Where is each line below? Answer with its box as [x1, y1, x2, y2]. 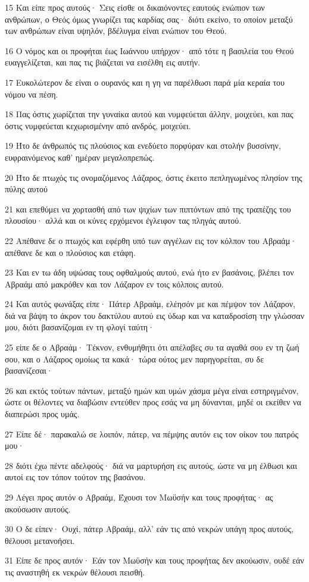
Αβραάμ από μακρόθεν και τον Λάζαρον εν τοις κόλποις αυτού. [5, 277, 224, 290]
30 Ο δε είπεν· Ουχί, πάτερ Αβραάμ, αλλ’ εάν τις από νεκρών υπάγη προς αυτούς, [5, 522, 294, 535]
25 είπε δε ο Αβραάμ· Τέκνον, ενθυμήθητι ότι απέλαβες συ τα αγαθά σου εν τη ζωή [5, 341, 299, 353]
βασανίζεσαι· [5, 364, 53, 377]
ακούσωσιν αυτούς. [5, 502, 71, 515]
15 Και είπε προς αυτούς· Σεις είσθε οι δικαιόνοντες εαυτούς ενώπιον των [5, 1, 265, 13]
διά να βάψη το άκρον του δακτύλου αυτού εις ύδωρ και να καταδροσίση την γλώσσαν [5, 309, 304, 321]
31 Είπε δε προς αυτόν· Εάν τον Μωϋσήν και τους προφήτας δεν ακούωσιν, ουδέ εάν [5, 554, 304, 567]
